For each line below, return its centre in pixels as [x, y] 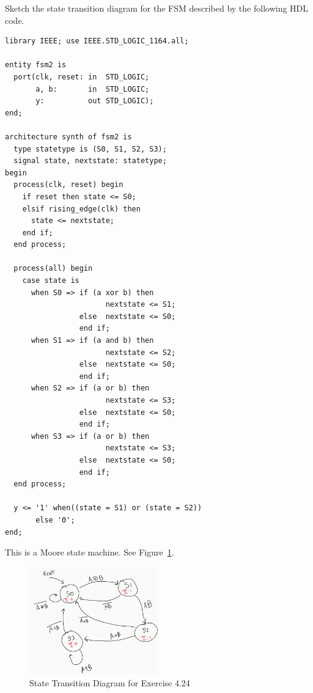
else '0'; [55, 520]
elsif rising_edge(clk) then [81, 209]
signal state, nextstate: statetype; [90, 161]
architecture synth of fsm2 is [68, 137]
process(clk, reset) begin [68, 185]
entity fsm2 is [36, 65]
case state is [51, 281]
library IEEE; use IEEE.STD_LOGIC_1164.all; [97, 41]
